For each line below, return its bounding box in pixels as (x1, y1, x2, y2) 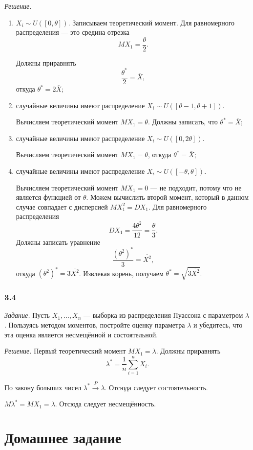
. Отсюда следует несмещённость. (55, 399, 156, 409)
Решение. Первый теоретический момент (4, 346, 126, 356)
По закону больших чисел (4, 382, 82, 392)
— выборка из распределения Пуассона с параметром (84, 310, 243, 320)
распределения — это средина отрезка (16, 27, 129, 37)
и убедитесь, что (193, 319, 243, 330)
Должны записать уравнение (16, 237, 101, 247)
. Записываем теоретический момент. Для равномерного (68, 17, 235, 27)
